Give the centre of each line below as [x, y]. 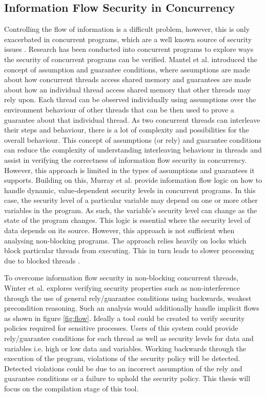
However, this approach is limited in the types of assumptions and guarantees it [129, 170]
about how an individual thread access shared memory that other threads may [128, 89]
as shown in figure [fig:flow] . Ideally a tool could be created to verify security [125, 318]
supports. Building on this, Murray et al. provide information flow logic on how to [133, 180]
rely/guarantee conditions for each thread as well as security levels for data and [129, 338]
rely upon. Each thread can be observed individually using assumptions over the [130, 99]
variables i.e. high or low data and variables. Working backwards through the [125, 348]
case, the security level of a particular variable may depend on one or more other [131, 200]
